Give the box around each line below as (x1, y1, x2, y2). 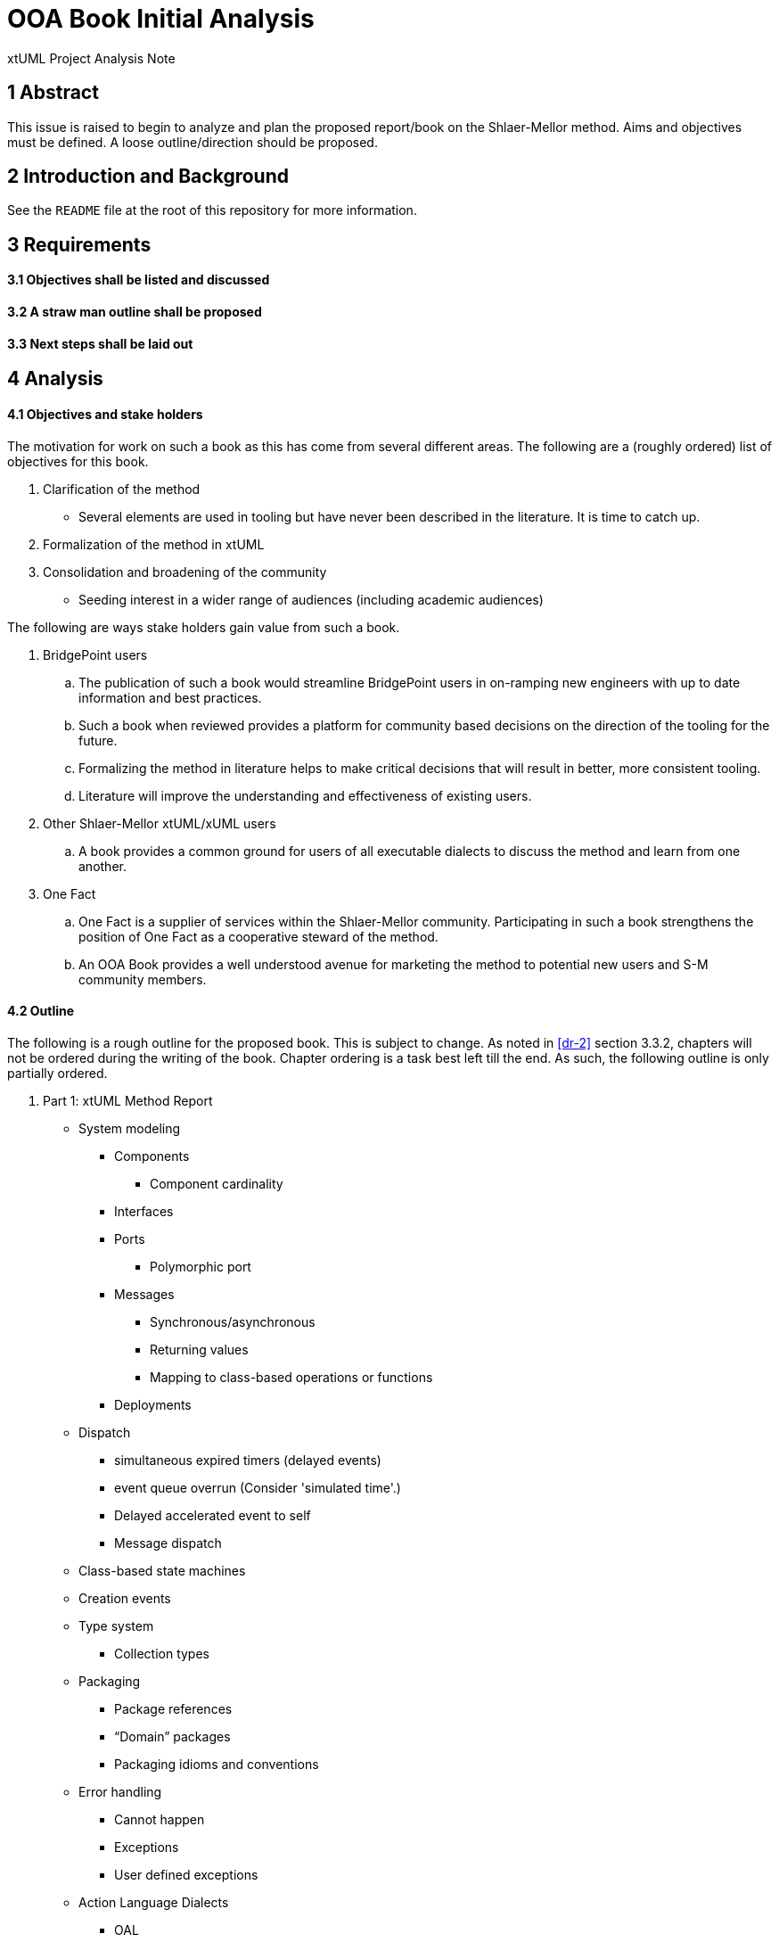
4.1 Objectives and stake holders (7, 406, 203, 422)
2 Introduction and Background (7, 165, 289, 188)
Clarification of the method (43, 481, 201, 497)
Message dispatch (114, 1535, 222, 1551)
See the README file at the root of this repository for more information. (7, 202, 417, 218)
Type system (78, 1617, 154, 1633)
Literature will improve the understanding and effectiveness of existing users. (78, 787, 532, 803)
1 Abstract (7, 81, 99, 104)
